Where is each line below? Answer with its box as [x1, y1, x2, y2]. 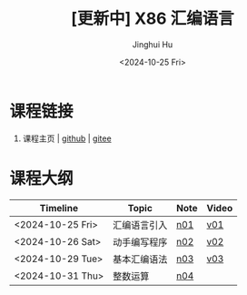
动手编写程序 [113, 236, 168, 249]
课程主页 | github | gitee [22, 133, 112, 144]
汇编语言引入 [113, 219, 168, 231]
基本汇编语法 [113, 252, 168, 265]
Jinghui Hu [132, 38, 173, 50]
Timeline [39, 201, 79, 214]
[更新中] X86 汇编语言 [71, 8, 234, 29]
